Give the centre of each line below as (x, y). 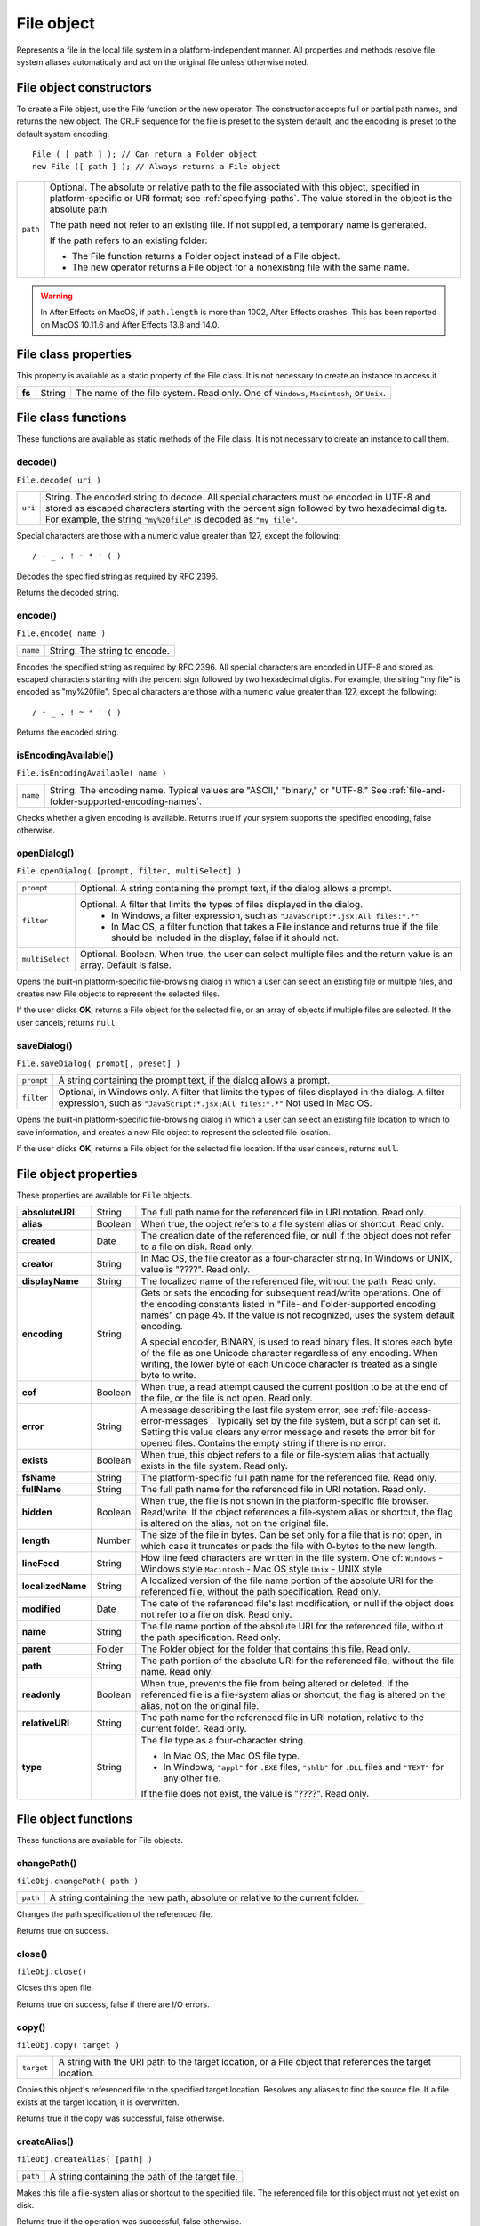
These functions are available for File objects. (100, 1840)
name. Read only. (177, 1672)
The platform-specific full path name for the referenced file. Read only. (289, 1478)
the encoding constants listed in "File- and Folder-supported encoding (288, 1304)
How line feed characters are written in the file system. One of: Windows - (292, 1558)
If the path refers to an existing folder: (128, 240)
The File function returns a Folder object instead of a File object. (206, 256)
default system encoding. (63, 134)
